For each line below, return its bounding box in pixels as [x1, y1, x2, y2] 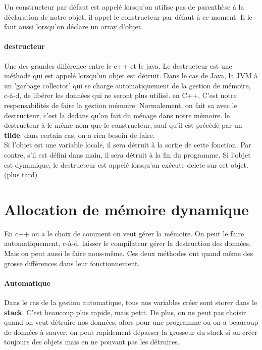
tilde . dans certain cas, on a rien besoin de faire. [4, 129, 155, 140]
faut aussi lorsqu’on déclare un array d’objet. [4, 21, 143, 32]
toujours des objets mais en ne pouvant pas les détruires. [4, 336, 180, 347]
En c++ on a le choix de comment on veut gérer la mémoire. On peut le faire [4, 228, 244, 238]
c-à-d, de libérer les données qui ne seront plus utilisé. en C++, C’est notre [4, 90, 237, 101]
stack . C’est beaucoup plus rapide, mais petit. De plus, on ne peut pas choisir [4, 307, 246, 317]
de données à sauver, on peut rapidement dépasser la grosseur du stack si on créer [4, 326, 257, 337]
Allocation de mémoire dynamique [4, 198, 249, 219]
